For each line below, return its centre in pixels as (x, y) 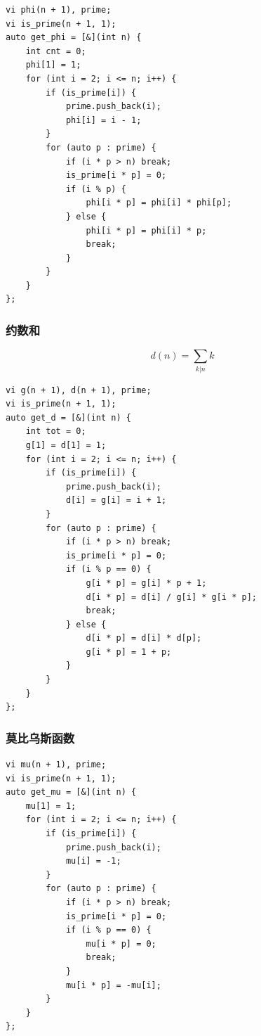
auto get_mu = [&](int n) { (71, 792)
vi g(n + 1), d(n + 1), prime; (79, 390)
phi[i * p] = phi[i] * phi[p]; (159, 203)
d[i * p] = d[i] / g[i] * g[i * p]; (171, 597)
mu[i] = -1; (93, 861)
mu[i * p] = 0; (121, 944)
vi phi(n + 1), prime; (59, 10)
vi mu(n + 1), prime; (56, 765)
